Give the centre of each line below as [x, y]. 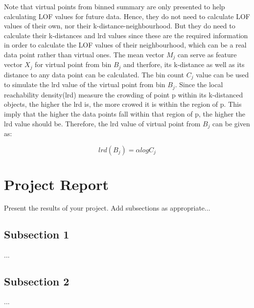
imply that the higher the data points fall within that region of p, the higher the [125, 113]
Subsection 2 [37, 281]
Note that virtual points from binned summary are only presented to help [115, 6]
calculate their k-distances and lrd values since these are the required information [126, 35]
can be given [231, 123]
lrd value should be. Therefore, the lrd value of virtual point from [102, 123]
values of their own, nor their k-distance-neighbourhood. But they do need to [120, 26]
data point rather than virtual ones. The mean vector [84, 54]
